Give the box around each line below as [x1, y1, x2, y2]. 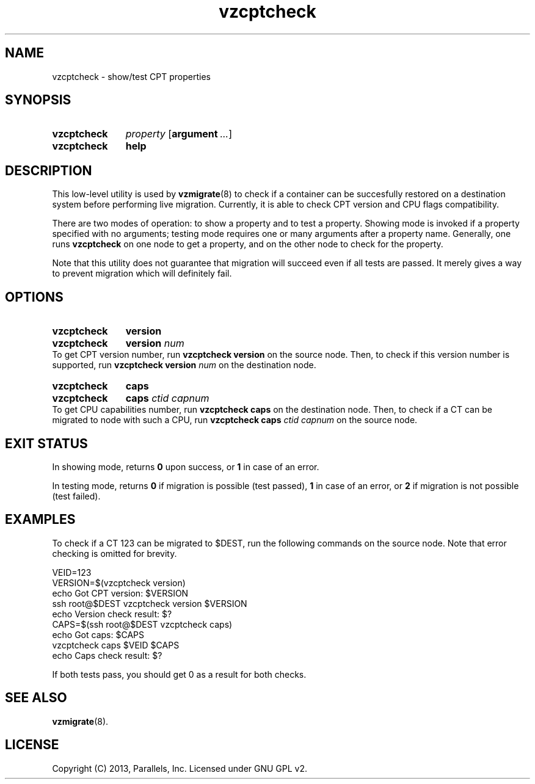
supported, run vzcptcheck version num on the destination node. [52, 360, 316, 371]
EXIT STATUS [5, 435, 88, 451]
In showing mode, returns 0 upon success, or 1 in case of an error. [52, 461, 319, 472]
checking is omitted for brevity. [52, 548, 177, 559]
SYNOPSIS [5, 92, 71, 108]
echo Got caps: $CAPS [52, 629, 144, 640]
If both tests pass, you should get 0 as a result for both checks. [52, 669, 307, 680]
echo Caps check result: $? [52, 650, 162, 661]
